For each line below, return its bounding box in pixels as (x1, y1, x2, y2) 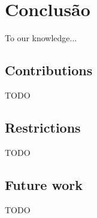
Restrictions (5, 118, 81, 136)
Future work (5, 175, 83, 194)
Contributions (5, 61, 93, 79)
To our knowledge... (5, 32, 77, 44)
